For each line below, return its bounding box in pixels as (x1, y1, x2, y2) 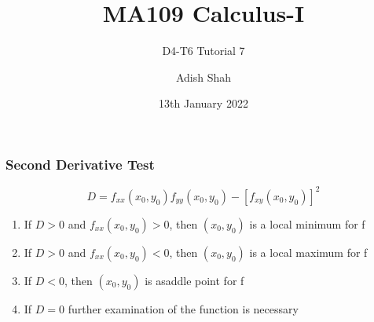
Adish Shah (175, 68, 232, 85)
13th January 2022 (159, 95, 248, 112)
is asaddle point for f (145, 272, 244, 288)
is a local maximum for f (249, 243, 368, 260)
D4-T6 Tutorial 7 (162, 42, 245, 59)
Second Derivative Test (5, 154, 155, 174)
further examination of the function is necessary (68, 300, 299, 317)
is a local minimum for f (249, 215, 365, 232)
